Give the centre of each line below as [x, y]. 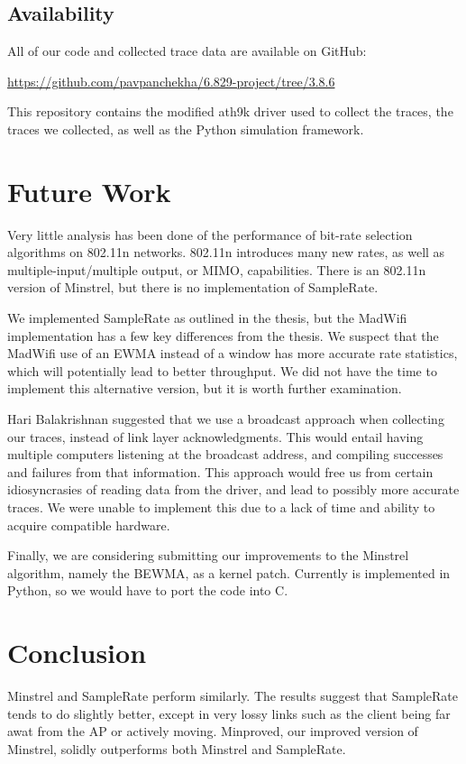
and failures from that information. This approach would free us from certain [220, 471]
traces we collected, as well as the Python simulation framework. [186, 129]
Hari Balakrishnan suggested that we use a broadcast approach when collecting [226, 419]
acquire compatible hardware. [89, 525]
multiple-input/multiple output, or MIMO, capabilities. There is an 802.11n [217, 269]
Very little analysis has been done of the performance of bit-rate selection [210, 234]
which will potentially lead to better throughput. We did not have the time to [222, 370]
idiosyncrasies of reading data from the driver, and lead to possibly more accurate [233, 489]
